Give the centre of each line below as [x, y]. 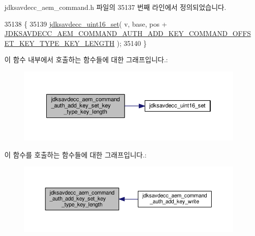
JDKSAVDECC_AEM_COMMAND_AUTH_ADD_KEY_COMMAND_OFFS [128, 33]
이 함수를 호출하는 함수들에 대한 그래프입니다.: [76, 154]
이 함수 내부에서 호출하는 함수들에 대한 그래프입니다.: [86, 59]
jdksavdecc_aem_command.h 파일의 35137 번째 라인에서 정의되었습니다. [115, 7]
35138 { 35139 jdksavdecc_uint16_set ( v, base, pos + [86, 23]
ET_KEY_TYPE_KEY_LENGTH [60, 43]
